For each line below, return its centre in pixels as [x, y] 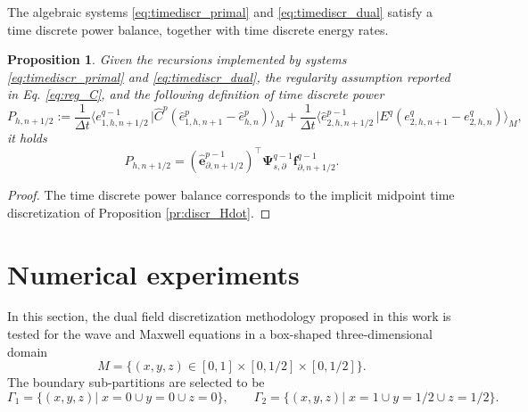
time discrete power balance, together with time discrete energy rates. [198, 29]
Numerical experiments [153, 273]
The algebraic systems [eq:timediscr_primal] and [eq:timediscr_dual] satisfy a [220, 12]
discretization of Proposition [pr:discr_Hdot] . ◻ [139, 212]
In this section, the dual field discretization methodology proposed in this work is [229, 316]
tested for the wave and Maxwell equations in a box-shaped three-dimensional [220, 334]
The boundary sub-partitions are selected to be [136, 382]
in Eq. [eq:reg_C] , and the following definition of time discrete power [196, 94]
